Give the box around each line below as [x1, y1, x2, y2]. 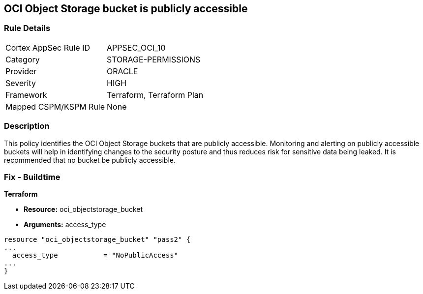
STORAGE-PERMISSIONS [107, 54, 201, 64]
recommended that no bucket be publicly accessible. [4, 155, 176, 164]
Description [4, 121, 50, 131]
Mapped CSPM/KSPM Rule [5, 101, 105, 112]
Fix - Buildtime [4, 172, 60, 182]
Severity [5, 78, 36, 88]
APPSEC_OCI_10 [107, 42, 166, 53]
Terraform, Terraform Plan [107, 89, 204, 100]
